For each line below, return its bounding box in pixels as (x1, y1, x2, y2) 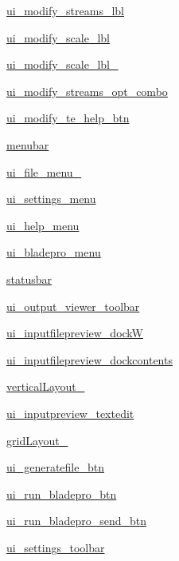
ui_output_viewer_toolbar (6, 297, 140, 314)
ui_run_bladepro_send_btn (6, 512, 146, 529)
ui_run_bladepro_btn (6, 485, 117, 502)
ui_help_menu (6, 217, 80, 233)
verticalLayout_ (6, 378, 85, 395)
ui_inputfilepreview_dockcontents (6, 351, 173, 368)
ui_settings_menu (6, 190, 96, 207)
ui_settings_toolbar (6, 539, 105, 555)
